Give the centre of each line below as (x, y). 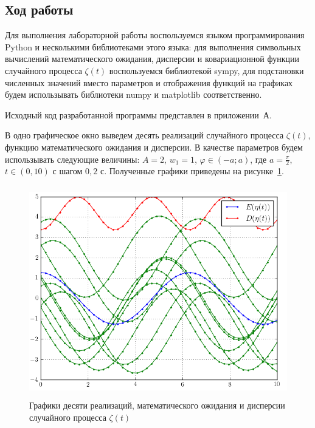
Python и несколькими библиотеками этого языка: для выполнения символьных (153, 46)
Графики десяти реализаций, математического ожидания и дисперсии (157, 405)
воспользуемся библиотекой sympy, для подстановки (206, 70)
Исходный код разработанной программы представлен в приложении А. (138, 114)
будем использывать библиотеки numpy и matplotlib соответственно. (133, 94)
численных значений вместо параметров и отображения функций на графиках (149, 82)
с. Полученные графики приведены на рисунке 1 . (192, 171)
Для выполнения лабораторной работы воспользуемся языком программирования (155, 35)
